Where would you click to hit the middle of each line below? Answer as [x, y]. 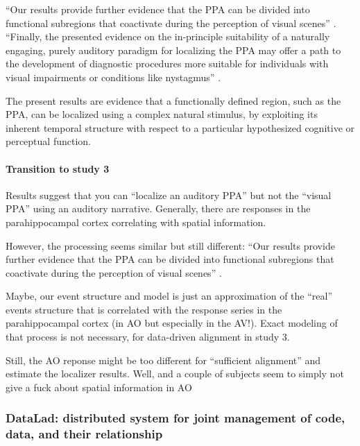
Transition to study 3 [58, 168]
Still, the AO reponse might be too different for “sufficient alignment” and [163, 360]
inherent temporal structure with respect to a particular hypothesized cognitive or [180, 127]
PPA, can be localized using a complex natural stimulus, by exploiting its [162, 114]
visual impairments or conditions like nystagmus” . [113, 77]
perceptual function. [48, 141]
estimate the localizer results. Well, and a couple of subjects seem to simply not [175, 374]
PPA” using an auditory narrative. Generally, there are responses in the [158, 208]
